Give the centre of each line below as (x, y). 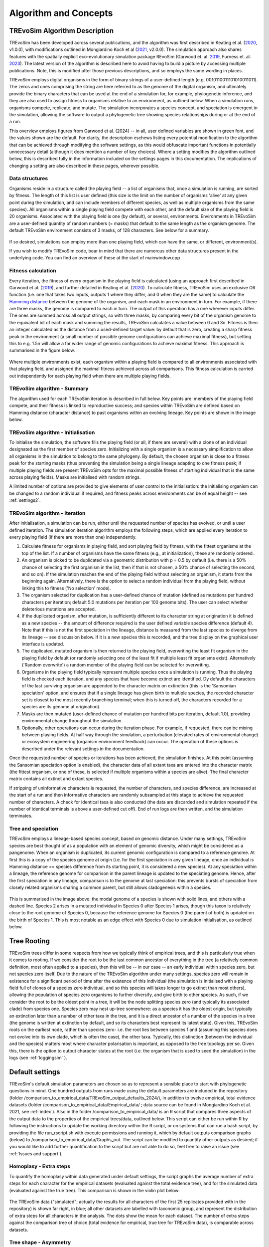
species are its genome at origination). (61, 707)
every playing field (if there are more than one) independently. (73, 537)
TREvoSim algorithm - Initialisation (52, 432)
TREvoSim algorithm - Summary (49, 389)
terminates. (21, 816)
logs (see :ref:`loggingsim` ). (38, 1057)
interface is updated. (43, 644)
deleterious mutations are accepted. (59, 609)
